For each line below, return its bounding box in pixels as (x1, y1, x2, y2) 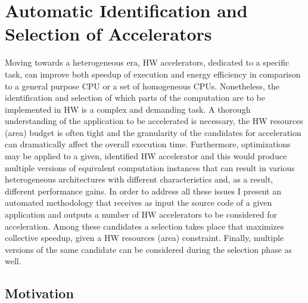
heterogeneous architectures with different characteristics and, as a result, (5, 173, 273, 185)
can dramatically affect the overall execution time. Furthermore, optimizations (5, 138, 291, 150)
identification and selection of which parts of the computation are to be (5, 91, 265, 104)
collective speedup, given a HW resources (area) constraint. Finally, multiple (5, 231, 284, 244)
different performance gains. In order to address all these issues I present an (5, 184, 282, 197)
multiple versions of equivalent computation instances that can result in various (5, 161, 295, 174)
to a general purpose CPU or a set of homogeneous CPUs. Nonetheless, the (5, 79, 279, 92)
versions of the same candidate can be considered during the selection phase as (5, 243, 293, 255)
